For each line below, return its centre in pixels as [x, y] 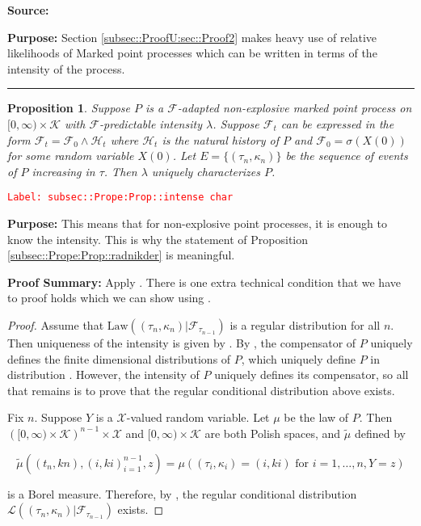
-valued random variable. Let [198, 417]
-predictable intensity [151, 123]
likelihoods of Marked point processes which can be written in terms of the [192, 53]
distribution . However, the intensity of [103, 375]
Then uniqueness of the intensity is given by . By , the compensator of [182, 342]
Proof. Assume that [56, 324]
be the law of [316, 417]
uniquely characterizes [206, 171]
